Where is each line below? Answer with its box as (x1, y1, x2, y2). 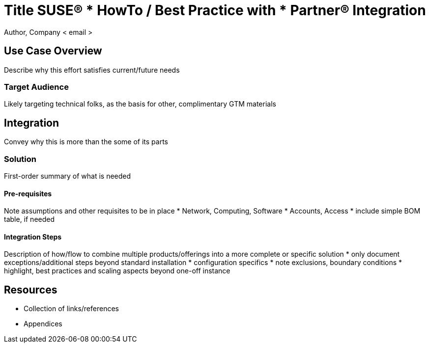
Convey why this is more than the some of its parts (4, 137, 169, 146)
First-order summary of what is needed (4, 171, 131, 180)
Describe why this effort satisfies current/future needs (4, 65, 180, 74)
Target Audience (4, 81, 69, 92)
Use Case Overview (4, 45, 102, 57)
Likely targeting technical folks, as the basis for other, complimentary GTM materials (4, 100, 276, 108)
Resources (4, 283, 57, 296)
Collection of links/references (24, 304, 119, 313)
